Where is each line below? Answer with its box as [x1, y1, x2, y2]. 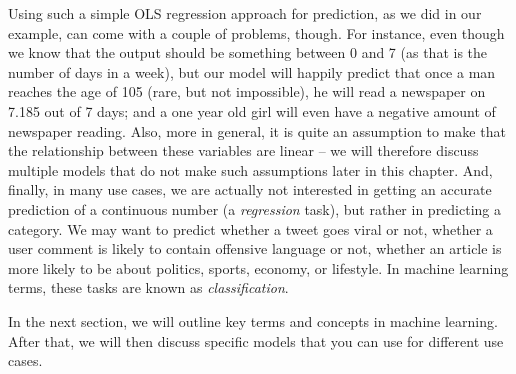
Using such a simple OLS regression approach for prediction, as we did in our [8, 3, 482, 23]
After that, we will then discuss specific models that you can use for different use [8, 330, 504, 351]
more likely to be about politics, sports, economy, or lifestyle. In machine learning [8, 257, 509, 278]
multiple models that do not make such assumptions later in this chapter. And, [8, 159, 493, 180]
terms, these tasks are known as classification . [8, 277, 289, 298]
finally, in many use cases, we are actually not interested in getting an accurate [8, 179, 492, 200]
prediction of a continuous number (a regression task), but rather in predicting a [8, 198, 502, 219]
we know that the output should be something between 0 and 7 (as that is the [8, 42, 488, 63]
